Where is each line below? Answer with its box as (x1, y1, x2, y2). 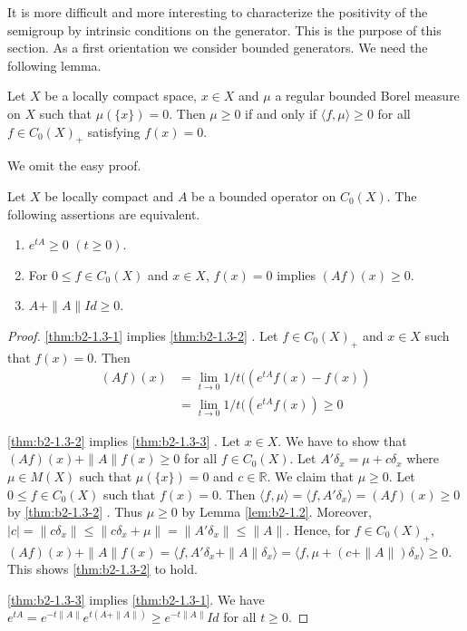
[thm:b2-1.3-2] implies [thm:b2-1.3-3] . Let (7, 431, 240, 450)
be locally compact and (44, 186, 174, 205)
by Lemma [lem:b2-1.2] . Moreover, (181, 502, 372, 521)
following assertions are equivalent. (7, 204, 200, 223)
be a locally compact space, (44, 86, 197, 105)
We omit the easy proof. (7, 156, 141, 175)
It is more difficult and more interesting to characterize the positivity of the (7, 3, 428, 21)
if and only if (245, 103, 317, 122)
